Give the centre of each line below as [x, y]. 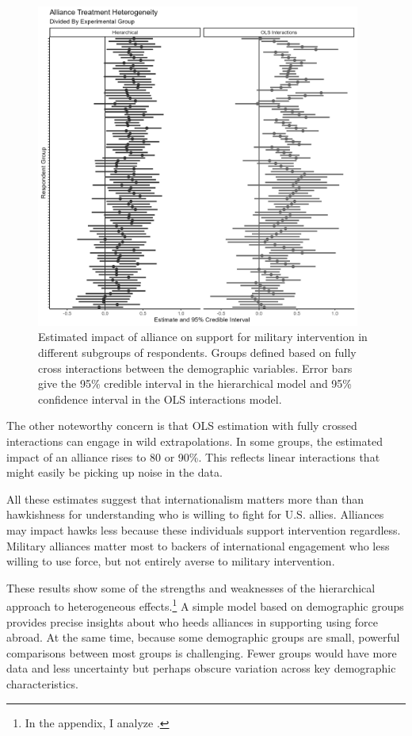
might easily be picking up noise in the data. [114, 472]
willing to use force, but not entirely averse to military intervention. [171, 561]
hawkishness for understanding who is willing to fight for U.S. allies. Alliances [195, 514]
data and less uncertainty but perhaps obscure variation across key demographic [201, 668]
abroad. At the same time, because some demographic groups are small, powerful [203, 637]
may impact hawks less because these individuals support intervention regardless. [204, 529]
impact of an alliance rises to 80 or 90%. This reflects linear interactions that [193, 456]
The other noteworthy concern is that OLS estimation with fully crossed [182, 425]
